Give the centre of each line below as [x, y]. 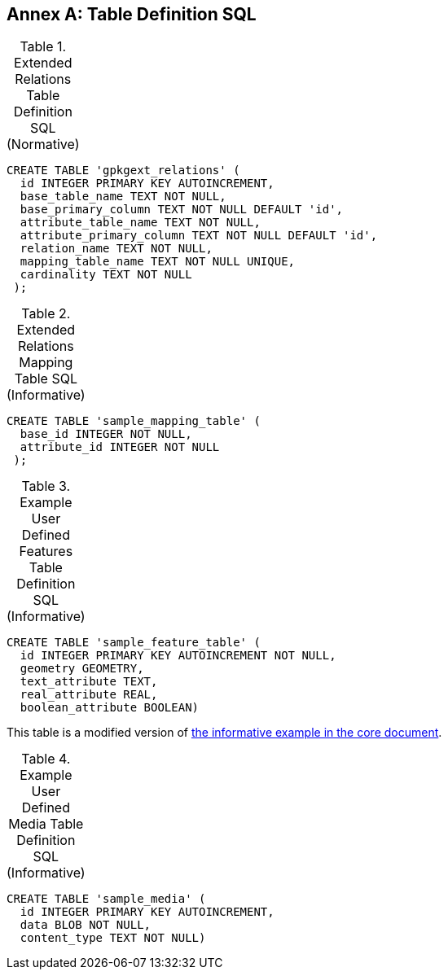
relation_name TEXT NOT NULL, [116, 249]
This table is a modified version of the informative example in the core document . [224, 733]
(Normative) [43, 144]
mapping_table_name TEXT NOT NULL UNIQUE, [158, 262]
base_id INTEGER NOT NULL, [106, 434]
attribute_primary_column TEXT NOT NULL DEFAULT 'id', [199, 236]
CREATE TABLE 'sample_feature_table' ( [134, 643]
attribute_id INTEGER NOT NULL [120, 447]
